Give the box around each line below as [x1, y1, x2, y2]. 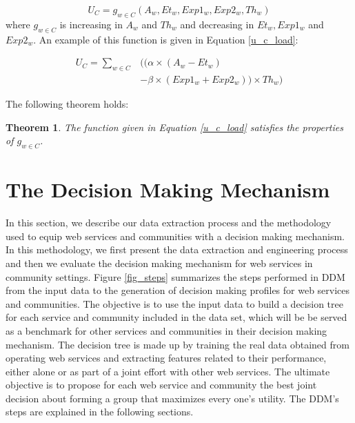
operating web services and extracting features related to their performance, [6, 351, 327, 365]
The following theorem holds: [6, 97, 129, 111]
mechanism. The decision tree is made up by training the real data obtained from [6, 337, 349, 351]
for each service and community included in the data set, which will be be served [6, 310, 347, 324]
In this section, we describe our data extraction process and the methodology [6, 215, 332, 230]
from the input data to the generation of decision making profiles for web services [6, 283, 350, 297]
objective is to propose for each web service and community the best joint [6, 377, 317, 392]
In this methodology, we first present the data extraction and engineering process [6, 242, 348, 257]
